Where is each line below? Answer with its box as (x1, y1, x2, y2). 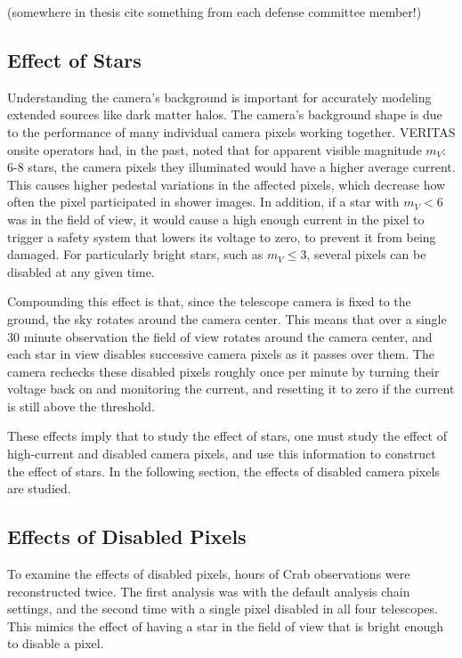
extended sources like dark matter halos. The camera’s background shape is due (7, 105, 442, 124)
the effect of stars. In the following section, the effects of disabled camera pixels (7, 461, 440, 480)
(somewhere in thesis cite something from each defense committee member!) (7, 3, 422, 20)
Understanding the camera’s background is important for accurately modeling (7, 87, 432, 106)
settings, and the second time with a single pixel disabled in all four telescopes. (7, 599, 438, 618)
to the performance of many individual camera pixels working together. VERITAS (7, 122, 456, 141)
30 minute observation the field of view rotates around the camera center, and (7, 327, 433, 345)
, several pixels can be (306, 245, 426, 264)
